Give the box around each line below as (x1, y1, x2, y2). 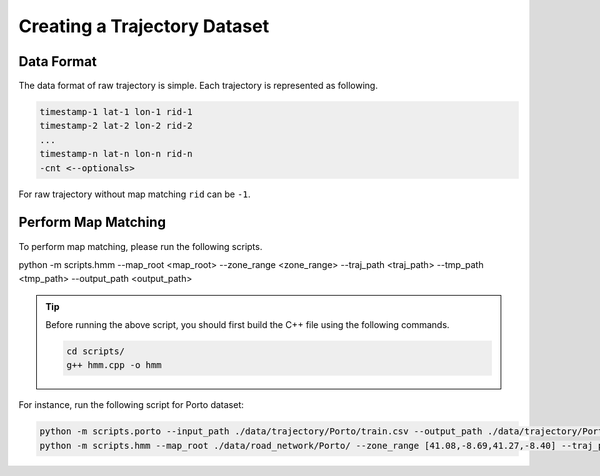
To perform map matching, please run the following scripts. (18, 240, 263, 252)
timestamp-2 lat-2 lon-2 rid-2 (39, 120, 194, 132)
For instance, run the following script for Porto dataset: (18, 399, 245, 411)
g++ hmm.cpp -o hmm (66, 360, 162, 371)
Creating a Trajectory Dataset (18, 15, 270, 37)
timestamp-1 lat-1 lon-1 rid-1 (39, 106, 194, 118)
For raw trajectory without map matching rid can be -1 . (18, 188, 251, 200)
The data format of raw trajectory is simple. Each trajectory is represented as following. (18, 80, 379, 92)
